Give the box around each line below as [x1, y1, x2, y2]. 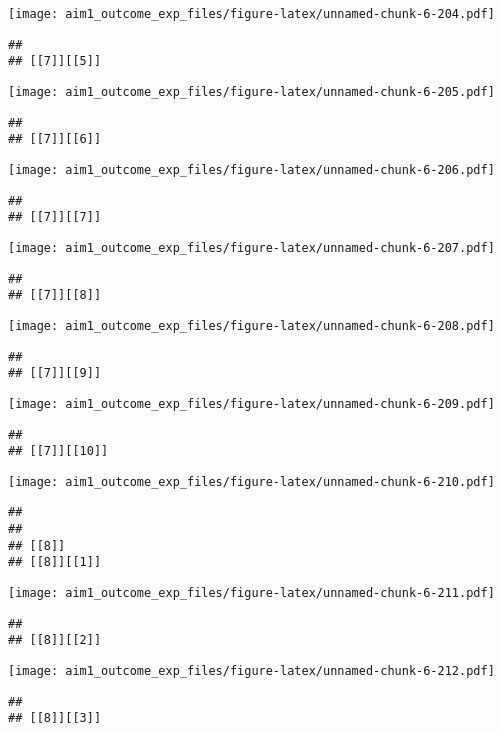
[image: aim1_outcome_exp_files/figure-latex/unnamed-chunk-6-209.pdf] [8, 396, 495, 411]
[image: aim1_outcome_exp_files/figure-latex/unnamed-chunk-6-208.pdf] [8, 318, 495, 333]
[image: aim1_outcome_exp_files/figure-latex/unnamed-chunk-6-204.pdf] [8, 7, 495, 21]
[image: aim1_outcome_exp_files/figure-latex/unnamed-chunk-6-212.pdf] [8, 664, 495, 679]
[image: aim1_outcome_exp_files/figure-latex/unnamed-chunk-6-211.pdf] [8, 586, 495, 601]
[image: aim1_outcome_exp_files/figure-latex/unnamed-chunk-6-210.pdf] [8, 474, 495, 489]
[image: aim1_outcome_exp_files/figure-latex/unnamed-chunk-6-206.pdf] [8, 162, 495, 177]
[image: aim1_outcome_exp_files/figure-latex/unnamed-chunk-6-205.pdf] [8, 84, 495, 99]
